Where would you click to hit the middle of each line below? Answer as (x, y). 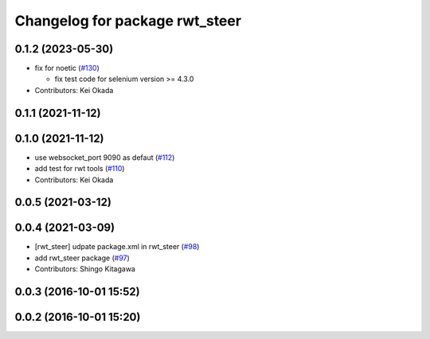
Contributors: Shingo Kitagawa (85, 269)
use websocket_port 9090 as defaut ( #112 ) (105, 157)
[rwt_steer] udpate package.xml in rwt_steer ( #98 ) (117, 247)
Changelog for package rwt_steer (128, 21)
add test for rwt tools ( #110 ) (80, 169)
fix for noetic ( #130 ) (67, 68)
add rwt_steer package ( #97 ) (82, 258)
